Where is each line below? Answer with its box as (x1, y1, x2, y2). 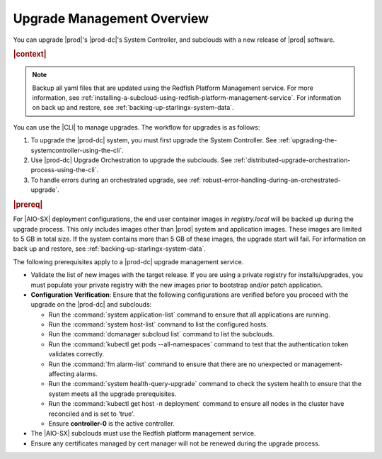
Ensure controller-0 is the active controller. (48, 419, 175, 428)
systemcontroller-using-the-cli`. (30, 146, 124, 154)
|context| (13, 50, 47, 59)
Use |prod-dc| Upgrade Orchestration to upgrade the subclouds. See (30, 156, 233, 164)
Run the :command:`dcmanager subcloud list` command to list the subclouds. (48, 330, 274, 339)
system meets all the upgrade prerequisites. (48, 390, 177, 398)
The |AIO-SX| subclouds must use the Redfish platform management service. (30, 429, 256, 438)
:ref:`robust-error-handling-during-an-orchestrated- (188, 176, 341, 184)
